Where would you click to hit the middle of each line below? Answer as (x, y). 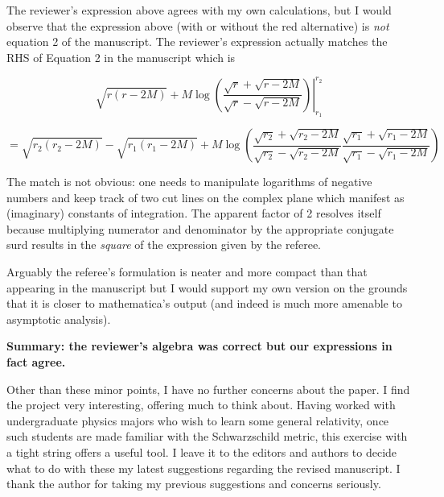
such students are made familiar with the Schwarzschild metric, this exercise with (207, 436)
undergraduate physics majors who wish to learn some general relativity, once (198, 420)
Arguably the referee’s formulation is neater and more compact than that (187, 272)
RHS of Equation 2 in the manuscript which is (121, 57)
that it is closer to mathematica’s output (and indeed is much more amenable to (204, 303)
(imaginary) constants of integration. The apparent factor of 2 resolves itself (194, 213)
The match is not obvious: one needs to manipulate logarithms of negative (189, 182)
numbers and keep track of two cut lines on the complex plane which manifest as (206, 197)
